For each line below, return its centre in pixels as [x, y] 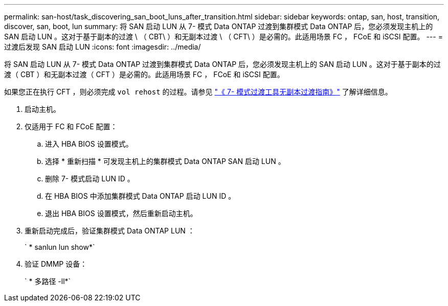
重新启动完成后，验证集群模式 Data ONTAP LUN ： [110, 231]
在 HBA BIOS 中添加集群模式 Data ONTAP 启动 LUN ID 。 [140, 196]
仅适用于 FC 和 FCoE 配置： [71, 126]
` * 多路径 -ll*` [48, 281]
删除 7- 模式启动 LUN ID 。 [90, 179]
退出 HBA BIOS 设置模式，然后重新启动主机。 [121, 213]
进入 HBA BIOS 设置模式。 [89, 144]
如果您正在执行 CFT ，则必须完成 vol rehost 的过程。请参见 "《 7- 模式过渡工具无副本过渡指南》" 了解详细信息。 [198, 92]
